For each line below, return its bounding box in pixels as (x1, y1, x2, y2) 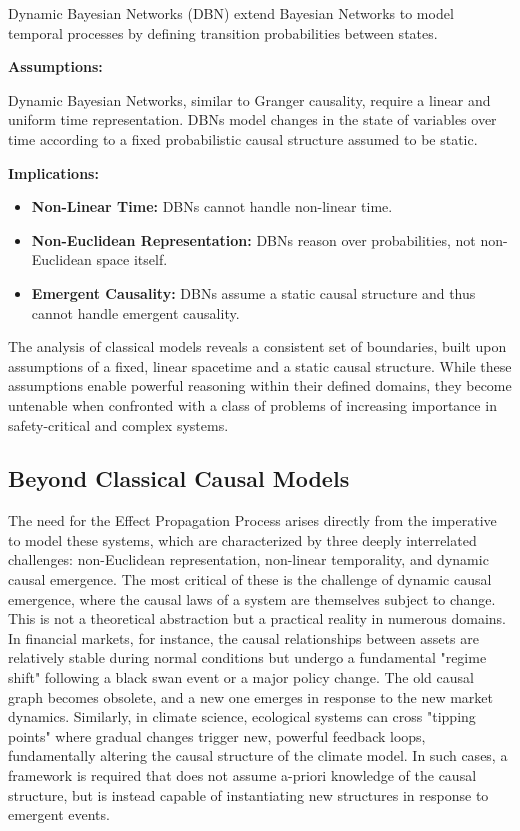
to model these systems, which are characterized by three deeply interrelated (8, 529, 477, 550)
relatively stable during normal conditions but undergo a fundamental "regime (8, 647, 487, 668)
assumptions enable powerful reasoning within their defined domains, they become (8, 375, 512, 396)
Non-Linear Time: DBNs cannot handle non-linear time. (31, 196, 393, 217)
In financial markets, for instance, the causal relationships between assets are (8, 627, 479, 648)
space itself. (96, 249, 168, 270)
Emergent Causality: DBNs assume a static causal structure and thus (31, 282, 476, 303)
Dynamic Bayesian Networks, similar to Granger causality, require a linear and (8, 89, 491, 110)
